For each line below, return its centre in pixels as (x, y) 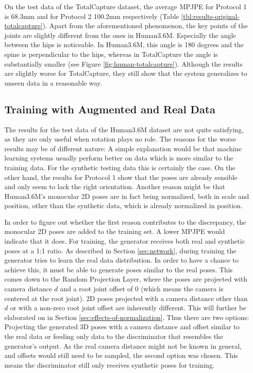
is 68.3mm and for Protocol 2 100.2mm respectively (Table (92, 16)
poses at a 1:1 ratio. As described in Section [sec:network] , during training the (120, 250)
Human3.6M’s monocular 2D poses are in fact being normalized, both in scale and (127, 196)
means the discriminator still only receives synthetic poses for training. (110, 364)
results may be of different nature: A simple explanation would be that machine (123, 148)
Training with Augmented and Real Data (110, 109)
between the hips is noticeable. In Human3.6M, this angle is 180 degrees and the (124, 44)
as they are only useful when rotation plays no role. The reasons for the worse (120, 139)
